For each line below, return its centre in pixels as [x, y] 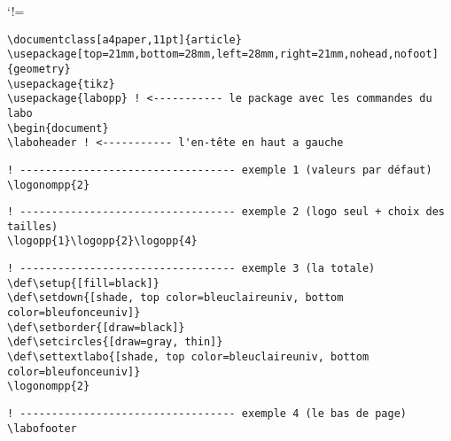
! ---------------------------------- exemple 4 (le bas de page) [207, 414]
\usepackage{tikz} [61, 84]
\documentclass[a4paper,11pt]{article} [124, 39]
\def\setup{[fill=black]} [83, 283]
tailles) [33, 226]
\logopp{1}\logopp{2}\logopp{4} [102, 241]
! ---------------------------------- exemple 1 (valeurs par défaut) [220, 170]
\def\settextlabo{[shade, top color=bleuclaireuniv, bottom [188, 357]
